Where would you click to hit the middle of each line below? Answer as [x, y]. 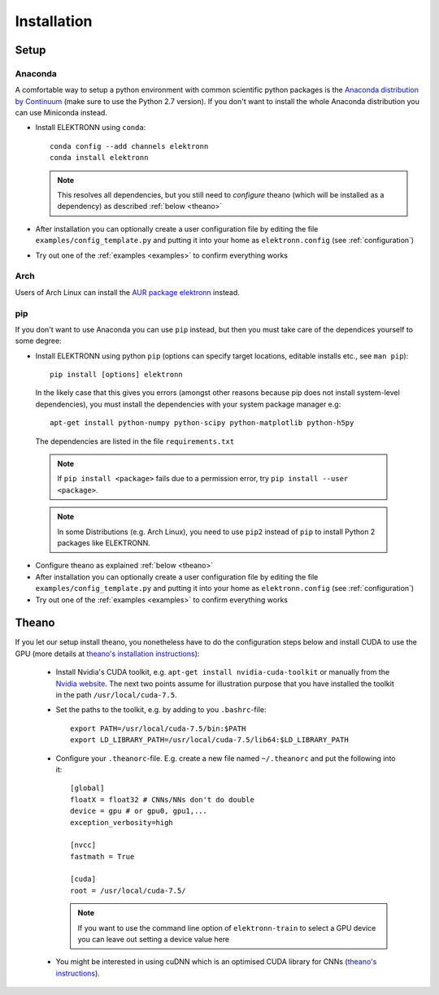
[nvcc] [83, 845]
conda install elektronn [99, 158]
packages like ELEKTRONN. [104, 543]
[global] [87, 788]
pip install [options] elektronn [116, 375]
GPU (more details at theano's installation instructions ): [107, 654]
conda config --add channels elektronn [129, 146]
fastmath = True [102, 856]
